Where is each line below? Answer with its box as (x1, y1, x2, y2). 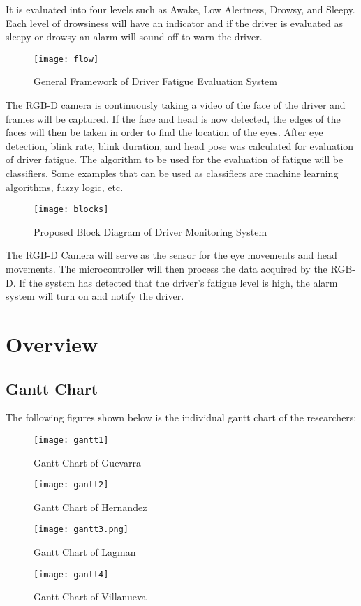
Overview (6, 330, 98, 358)
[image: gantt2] (34, 480, 109, 490)
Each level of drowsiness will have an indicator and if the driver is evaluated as (6, 15, 343, 30)
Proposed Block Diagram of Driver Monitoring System (34, 224, 267, 238)
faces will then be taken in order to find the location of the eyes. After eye (6, 125, 323, 139)
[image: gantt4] (34, 569, 109, 580)
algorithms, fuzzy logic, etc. (6, 179, 124, 194)
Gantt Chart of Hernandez (34, 499, 147, 514)
